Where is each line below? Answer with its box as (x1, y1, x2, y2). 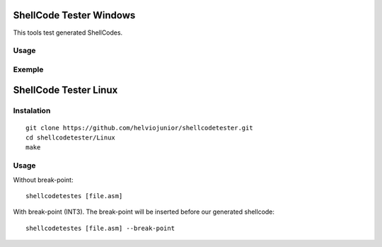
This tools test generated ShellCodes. (13, 28, 123, 37)
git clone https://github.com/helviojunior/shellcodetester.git (25, 124, 254, 132)
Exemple (13, 64, 44, 74)
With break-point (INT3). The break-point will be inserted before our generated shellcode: (13, 207, 275, 216)
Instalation (13, 106, 51, 116)
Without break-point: (13, 176, 74, 184)
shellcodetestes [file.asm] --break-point (25, 224, 175, 232)
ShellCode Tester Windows (13, 9, 136, 21)
